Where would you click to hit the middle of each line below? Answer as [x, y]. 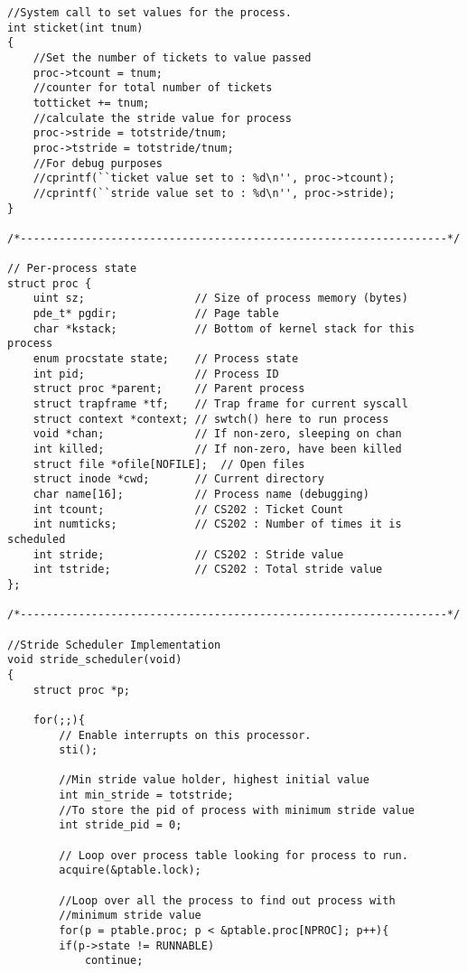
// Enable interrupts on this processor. [185, 735]
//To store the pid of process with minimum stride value [237, 810]
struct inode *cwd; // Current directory [178, 479]
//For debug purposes [98, 163]
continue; [114, 961]
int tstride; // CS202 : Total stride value [208, 570]
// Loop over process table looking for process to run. [233, 855]
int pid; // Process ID [156, 374]
